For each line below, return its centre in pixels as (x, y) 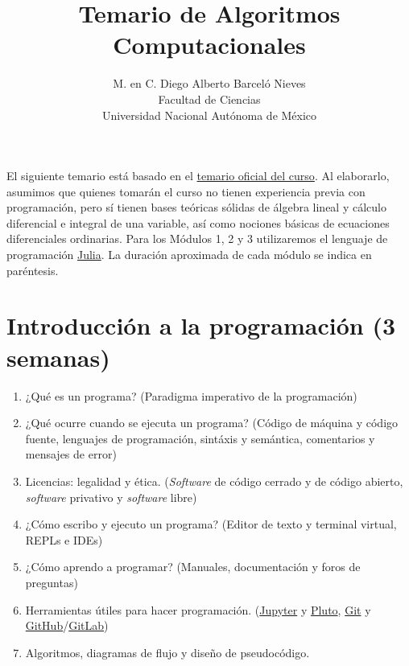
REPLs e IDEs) (64, 539)
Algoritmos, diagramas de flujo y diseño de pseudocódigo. (167, 652)
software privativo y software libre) (111, 497)
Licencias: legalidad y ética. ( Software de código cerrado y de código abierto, (214, 481)
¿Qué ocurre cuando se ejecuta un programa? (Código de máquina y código (212, 423)
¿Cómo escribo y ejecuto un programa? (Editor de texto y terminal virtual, (211, 524)
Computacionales (209, 45)
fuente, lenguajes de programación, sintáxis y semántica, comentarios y (200, 438)
